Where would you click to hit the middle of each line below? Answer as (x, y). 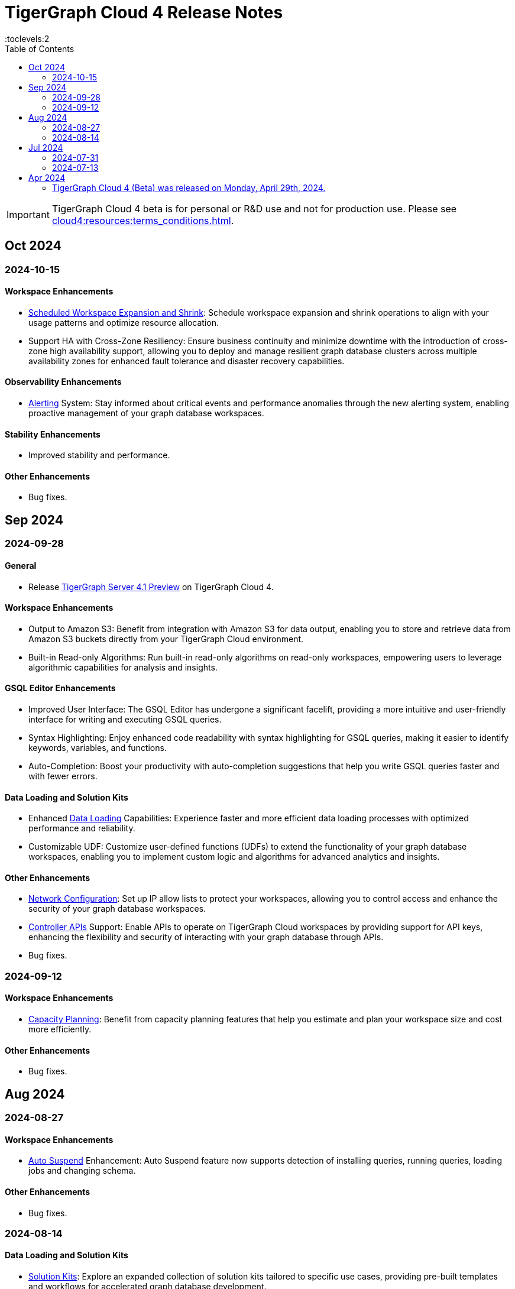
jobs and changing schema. (82, 1171)
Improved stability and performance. (99, 455)
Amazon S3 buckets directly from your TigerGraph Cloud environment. (166, 639)
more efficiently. (60, 1029)
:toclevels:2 (27, 38)
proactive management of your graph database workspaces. (146, 413)
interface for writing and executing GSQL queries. (125, 719)
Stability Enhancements (53, 434)
